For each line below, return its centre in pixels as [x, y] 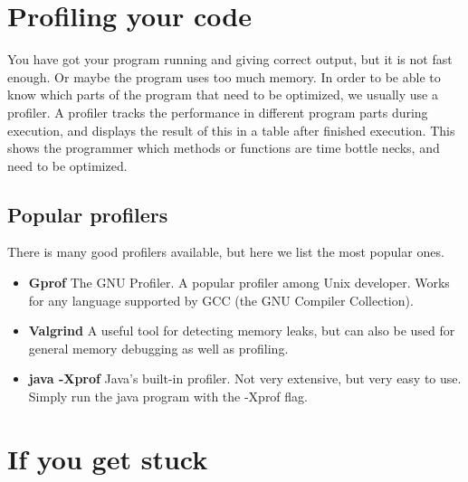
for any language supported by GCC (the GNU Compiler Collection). [221, 300]
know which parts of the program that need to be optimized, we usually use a [223, 95]
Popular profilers [88, 214]
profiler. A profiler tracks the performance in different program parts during [218, 112]
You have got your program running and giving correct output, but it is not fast [230, 59]
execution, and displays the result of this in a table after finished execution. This [231, 130]
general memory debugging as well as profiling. [158, 348]
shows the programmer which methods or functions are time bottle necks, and [224, 148]
